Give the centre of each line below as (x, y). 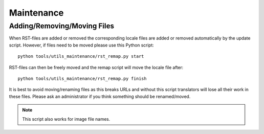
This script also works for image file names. (66, 119)
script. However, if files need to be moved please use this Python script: (81, 45)
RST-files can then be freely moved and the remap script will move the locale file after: (96, 67)
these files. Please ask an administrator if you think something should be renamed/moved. (100, 96)
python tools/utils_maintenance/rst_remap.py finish (82, 78)
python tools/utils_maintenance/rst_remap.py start (81, 56)
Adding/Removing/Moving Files (62, 26)
